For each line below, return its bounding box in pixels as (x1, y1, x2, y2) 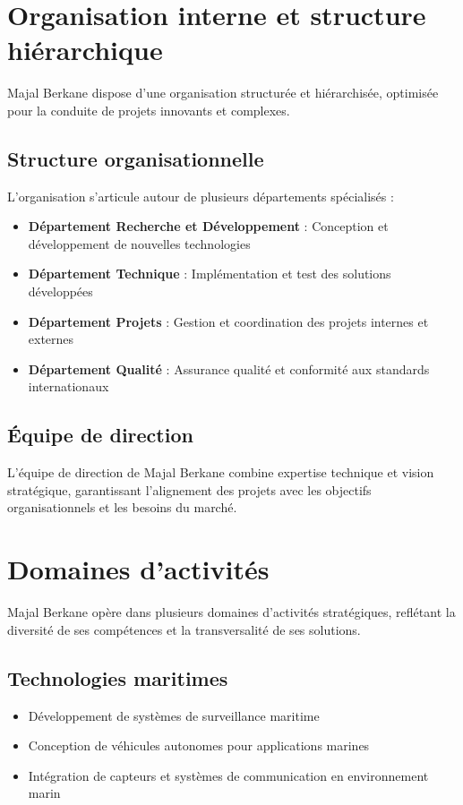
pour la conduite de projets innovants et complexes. (7, 100, 290, 119)
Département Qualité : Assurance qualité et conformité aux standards (28, 359, 430, 378)
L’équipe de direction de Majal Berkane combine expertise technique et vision (7, 463, 434, 482)
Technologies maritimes (7, 664, 228, 691)
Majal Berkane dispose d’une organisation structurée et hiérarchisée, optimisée (7, 83, 439, 102)
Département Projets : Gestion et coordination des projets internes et (28, 312, 429, 330)
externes (28, 330, 74, 348)
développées (28, 282, 93, 301)
